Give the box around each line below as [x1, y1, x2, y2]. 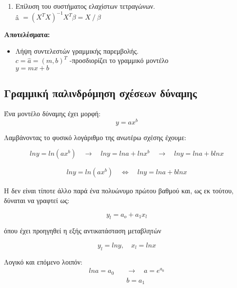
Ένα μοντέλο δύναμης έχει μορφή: [4, 108, 101, 119]
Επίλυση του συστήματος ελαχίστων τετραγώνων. [15, 1, 156, 11]
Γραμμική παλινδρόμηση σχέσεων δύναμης [4, 85, 197, 101]
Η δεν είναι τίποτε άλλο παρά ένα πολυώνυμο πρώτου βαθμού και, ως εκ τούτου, [4, 185, 234, 196]
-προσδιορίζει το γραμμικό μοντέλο [69, 55, 169, 65]
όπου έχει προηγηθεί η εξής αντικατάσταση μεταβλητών [4, 226, 161, 236]
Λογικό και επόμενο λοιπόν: [4, 256, 82, 267]
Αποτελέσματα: [4, 29, 50, 40]
